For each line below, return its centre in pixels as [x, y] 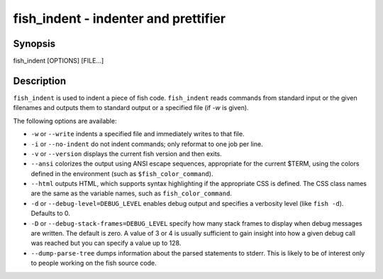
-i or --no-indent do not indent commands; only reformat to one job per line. [147, 144]
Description [40, 81]
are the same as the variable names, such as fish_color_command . [131, 193]
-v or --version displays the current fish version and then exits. [127, 153]
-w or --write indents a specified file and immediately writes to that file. [138, 134]
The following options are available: [65, 121]
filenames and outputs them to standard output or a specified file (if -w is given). [131, 108]
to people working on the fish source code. [94, 263]
